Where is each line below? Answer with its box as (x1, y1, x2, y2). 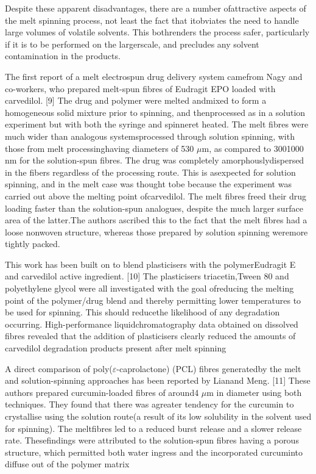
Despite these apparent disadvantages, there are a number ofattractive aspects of (5, 2, 306, 14)
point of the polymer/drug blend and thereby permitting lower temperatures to (5, 293, 301, 306)
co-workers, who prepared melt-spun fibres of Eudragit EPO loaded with (5, 82, 276, 95)
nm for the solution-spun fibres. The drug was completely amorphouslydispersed (5, 154, 304, 167)
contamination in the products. (5, 49, 121, 62)
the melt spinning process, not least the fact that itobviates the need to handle (5, 13, 299, 26)
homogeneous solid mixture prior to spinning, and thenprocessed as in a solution (5, 106, 306, 118)
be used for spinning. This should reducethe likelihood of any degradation (5, 306, 280, 318)
